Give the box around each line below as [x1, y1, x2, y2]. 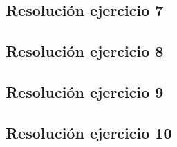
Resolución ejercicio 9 [6, 80, 164, 102]
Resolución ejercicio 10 [6, 121, 172, 143]
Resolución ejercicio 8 [6, 40, 164, 62]
